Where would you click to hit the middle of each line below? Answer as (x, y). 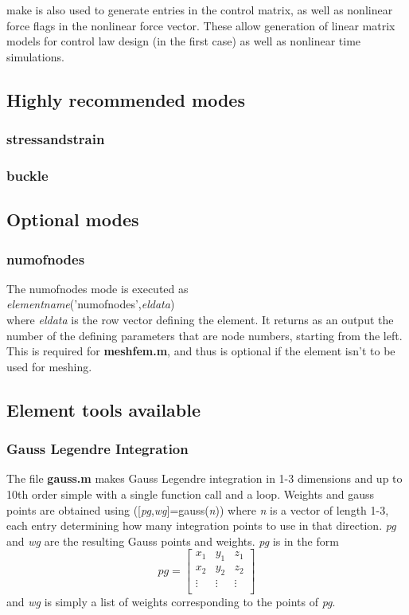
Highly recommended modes (126, 99)
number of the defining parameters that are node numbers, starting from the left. (204, 335)
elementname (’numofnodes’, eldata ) (91, 304)
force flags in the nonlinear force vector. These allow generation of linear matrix (201, 25)
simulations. (35, 56)
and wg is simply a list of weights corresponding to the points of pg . (171, 602)
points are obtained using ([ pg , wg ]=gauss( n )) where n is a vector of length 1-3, (198, 509)
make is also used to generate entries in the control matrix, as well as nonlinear (200, 10)
